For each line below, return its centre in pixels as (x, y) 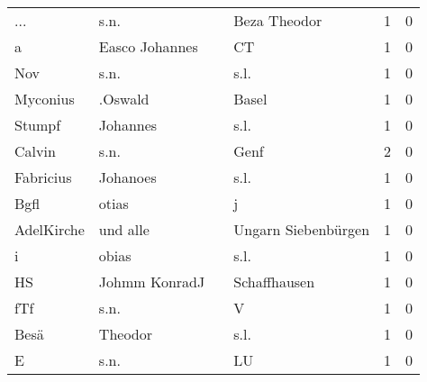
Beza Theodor (278, 20)
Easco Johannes (148, 46)
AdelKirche (50, 229)
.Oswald (124, 99)
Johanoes (127, 177)
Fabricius (43, 177)
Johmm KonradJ (152, 282)
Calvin (35, 151)
